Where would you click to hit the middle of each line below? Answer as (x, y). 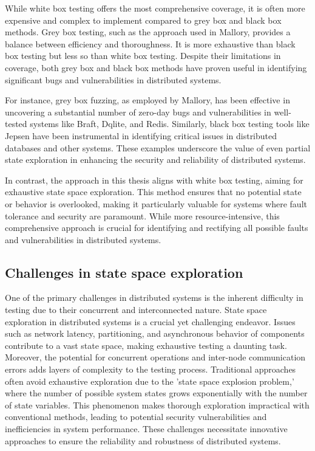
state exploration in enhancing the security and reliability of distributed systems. (155, 160)
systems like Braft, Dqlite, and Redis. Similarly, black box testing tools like (170, 124)
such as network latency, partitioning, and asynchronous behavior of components (155, 333)
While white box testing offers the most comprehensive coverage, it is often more (155, 8)
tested (16, 124)
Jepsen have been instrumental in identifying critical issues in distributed (141, 135)
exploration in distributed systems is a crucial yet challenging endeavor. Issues (150, 321)
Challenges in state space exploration (124, 272)
